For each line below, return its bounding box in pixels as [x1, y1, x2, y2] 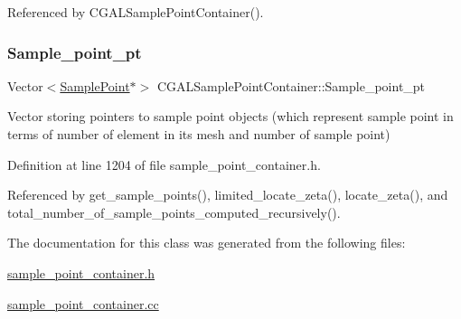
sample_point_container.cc [7, 294, 159, 313]
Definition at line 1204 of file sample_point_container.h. [7, 155, 321, 174]
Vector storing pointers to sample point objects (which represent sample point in [7, 107, 454, 126]
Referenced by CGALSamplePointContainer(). [7, 3, 264, 21]
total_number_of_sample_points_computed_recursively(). [7, 202, 341, 221]
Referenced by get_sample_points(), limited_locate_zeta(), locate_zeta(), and [7, 185, 448, 204]
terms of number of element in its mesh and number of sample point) [7, 125, 390, 143]
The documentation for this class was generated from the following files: [7, 233, 406, 252]
